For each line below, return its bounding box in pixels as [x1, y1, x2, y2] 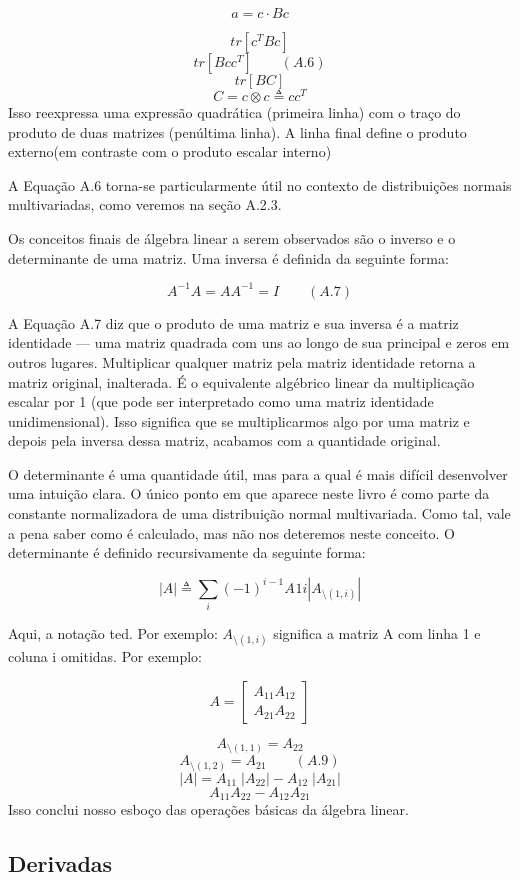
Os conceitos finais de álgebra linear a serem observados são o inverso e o [8, 228, 456, 249]
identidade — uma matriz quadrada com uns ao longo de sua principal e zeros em [8, 332, 510, 353]
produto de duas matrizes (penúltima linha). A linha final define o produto [8, 121, 467, 142]
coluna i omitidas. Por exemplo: [8, 646, 202, 667]
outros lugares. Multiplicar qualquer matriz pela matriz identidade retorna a [8, 351, 476, 372]
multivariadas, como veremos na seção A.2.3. [8, 194, 282, 215]
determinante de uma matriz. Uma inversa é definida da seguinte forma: [8, 247, 449, 268]
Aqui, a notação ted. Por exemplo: [8, 623, 218, 644]
